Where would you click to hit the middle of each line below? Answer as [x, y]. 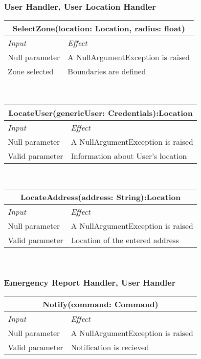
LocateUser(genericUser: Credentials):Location [100, 112]
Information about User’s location [129, 156]
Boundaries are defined [107, 71]
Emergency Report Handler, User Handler [90, 282]
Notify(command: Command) [100, 304]
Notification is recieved [110, 347]
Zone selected [31, 71]
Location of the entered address [125, 240]
